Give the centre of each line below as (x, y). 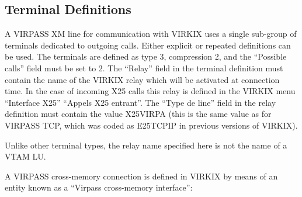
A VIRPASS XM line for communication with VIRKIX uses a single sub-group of (151, 34)
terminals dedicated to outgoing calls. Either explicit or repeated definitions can (148, 45)
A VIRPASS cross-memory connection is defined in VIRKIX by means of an (141, 176)
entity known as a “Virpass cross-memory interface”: (99, 187)
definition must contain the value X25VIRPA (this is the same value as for (138, 114)
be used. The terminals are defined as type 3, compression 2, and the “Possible (146, 56)
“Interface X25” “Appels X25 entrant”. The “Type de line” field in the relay (140, 102)
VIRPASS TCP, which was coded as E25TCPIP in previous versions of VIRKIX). (151, 125)
